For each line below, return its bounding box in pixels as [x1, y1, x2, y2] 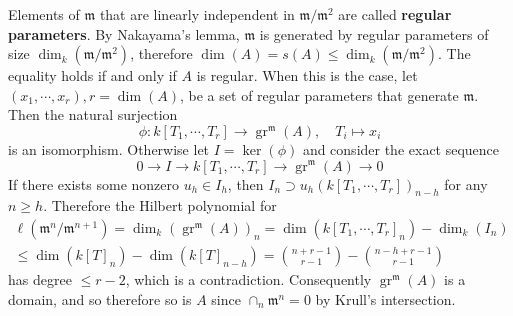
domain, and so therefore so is [8, 288, 192, 309]
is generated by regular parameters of [259, 23, 489, 44]
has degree [8, 269, 72, 290]
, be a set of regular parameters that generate [180, 84, 459, 105]
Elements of [8, 4, 80, 24]
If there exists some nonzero [8, 173, 179, 194]
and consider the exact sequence [302, 138, 500, 159]
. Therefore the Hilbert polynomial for [43, 195, 277, 216]
